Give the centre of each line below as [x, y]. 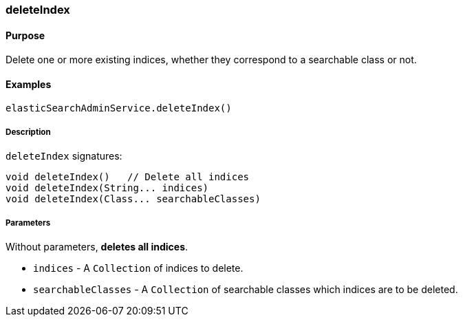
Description [28, 132]
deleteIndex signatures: [64, 156]
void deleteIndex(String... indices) [107, 188]
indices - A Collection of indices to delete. [138, 268]
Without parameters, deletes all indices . [97, 247]
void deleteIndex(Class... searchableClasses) [133, 199]
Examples [29, 84]
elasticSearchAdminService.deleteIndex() [119, 108]
